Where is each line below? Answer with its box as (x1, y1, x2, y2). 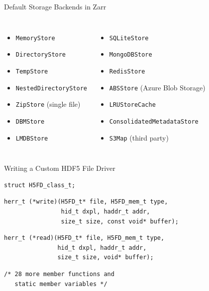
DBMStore (15, 118, 45, 125)
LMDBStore (15, 135, 48, 142)
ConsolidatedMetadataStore (109, 118, 199, 125)
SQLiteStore (109, 34, 149, 42)
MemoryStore (15, 34, 55, 42)
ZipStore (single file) (15, 99, 81, 109)
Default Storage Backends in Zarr (4, 1, 106, 11)
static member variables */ (14, 280, 107, 288)
